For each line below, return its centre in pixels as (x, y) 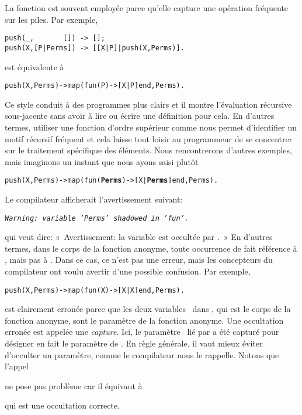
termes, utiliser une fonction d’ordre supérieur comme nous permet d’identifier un (151, 127)
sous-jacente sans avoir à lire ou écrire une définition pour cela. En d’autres (140, 116)
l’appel (17, 366)
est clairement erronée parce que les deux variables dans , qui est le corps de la (148, 309)
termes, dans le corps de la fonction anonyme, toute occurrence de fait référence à (151, 248)
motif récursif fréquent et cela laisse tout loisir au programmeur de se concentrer (149, 138)
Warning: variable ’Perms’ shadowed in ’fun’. (97, 218)
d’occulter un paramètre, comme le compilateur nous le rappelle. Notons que (142, 354)
